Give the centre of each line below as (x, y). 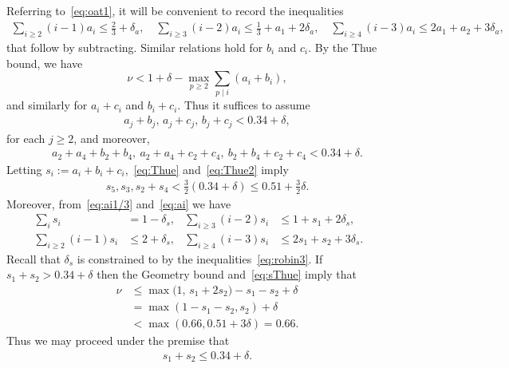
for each (26, 138)
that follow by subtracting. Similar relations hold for (135, 47)
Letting (24, 169)
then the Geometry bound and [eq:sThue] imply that (227, 274)
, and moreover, (112, 138)
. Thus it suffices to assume (244, 105)
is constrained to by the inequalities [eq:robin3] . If (200, 258)
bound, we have (45, 63)
